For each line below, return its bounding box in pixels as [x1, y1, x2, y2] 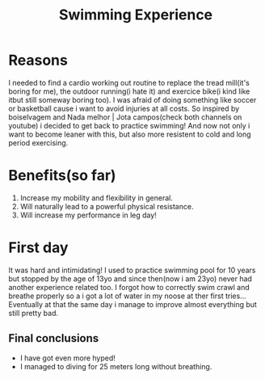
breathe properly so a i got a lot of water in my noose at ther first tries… [8, 291, 246, 301]
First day [8, 238, 69, 257]
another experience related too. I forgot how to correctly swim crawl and [8, 282, 250, 292]
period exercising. [8, 137, 69, 147]
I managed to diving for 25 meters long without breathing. [19, 361, 212, 371]
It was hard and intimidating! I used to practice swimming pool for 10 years [8, 265, 256, 275]
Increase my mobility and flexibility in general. [19, 192, 174, 203]
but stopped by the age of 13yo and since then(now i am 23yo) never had [8, 273, 253, 284]
